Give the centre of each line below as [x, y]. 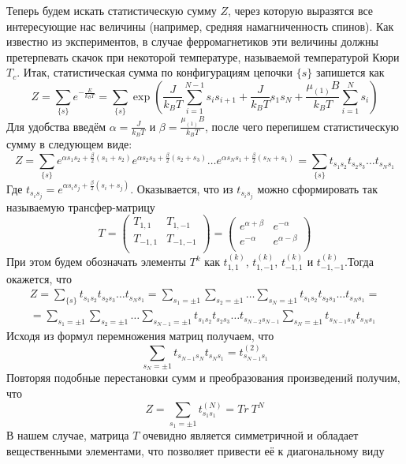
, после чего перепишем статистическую [302, 126]
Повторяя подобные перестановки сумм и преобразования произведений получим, [203, 378]
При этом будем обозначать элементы [96, 262]
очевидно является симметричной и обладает [251, 435]
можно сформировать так [318, 188]
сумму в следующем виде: [69, 144]
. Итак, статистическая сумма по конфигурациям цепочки [155, 72]
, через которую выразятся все [300, 10]
